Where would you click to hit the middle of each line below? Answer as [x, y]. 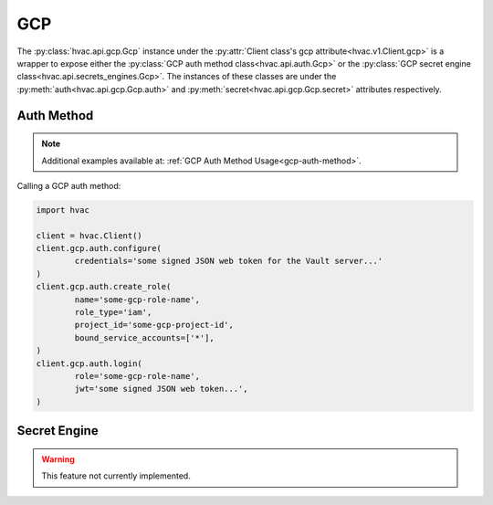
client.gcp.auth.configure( [99, 248]
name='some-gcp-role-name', [137, 300]
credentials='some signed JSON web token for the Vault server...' [229, 261]
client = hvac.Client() [89, 236]
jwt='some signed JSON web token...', [161, 389]
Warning [58, 459]
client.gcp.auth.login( [89, 363]
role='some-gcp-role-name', [137, 376]
